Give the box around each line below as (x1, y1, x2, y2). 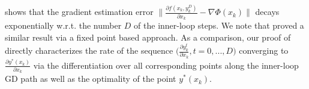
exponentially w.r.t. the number (5, 19, 122, 32)
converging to (239, 44, 289, 57)
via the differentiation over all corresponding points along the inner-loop (33, 59, 299, 71)
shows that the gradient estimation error (5, 5, 154, 18)
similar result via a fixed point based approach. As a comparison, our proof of (5, 30, 291, 43)
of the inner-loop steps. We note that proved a (134, 19, 304, 32)
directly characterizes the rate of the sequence (5, 44, 173, 57)
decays (255, 5, 280, 18)
